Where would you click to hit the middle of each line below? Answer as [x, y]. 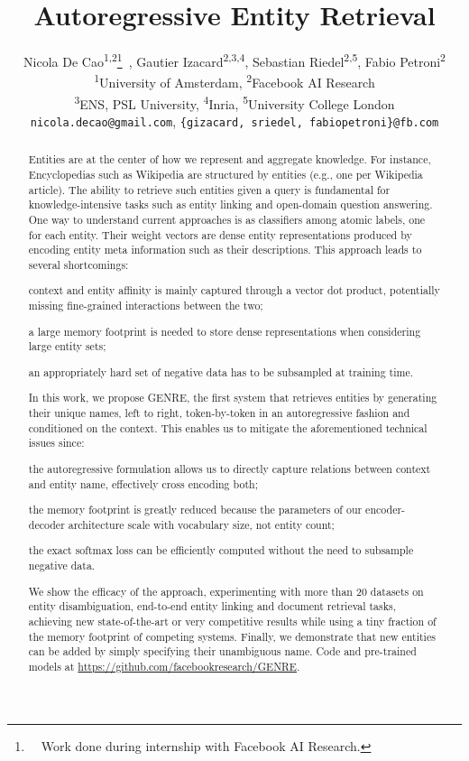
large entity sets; [67, 346]
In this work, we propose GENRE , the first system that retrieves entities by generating [233, 398]
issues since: [56, 443]
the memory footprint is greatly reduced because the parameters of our [195, 510]
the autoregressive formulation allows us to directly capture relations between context [230, 468]
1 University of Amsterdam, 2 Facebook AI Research [234, 81]
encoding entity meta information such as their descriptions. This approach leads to [225, 250]
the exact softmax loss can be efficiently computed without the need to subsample [221, 550]
